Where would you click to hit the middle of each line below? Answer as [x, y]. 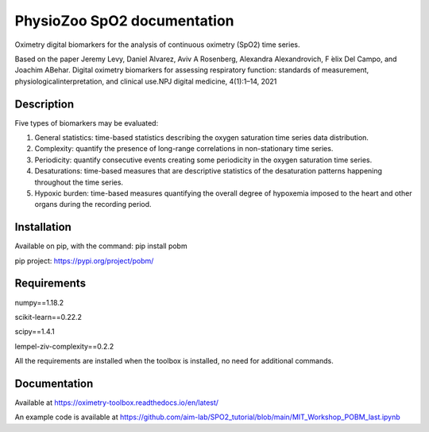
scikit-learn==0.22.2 [48, 317]
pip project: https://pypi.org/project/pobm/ [84, 261]
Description [44, 104]
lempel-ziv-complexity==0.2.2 [64, 346]
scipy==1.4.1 [35, 332]
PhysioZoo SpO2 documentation [124, 21]
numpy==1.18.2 [39, 302]
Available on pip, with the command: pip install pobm [101, 246]
